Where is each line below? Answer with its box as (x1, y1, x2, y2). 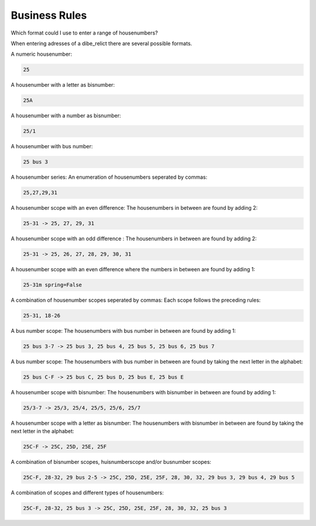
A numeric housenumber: (11, 50, 73, 58)
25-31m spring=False (23, 282, 82, 288)
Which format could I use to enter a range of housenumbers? (11, 29, 158, 36)
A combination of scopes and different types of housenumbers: (11, 489, 164, 496)
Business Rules (11, 9, 87, 22)
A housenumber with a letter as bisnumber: (11, 81, 115, 88)
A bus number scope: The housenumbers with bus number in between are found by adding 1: (11, 327, 236, 334)
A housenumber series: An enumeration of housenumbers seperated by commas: (11, 173, 208, 181)
